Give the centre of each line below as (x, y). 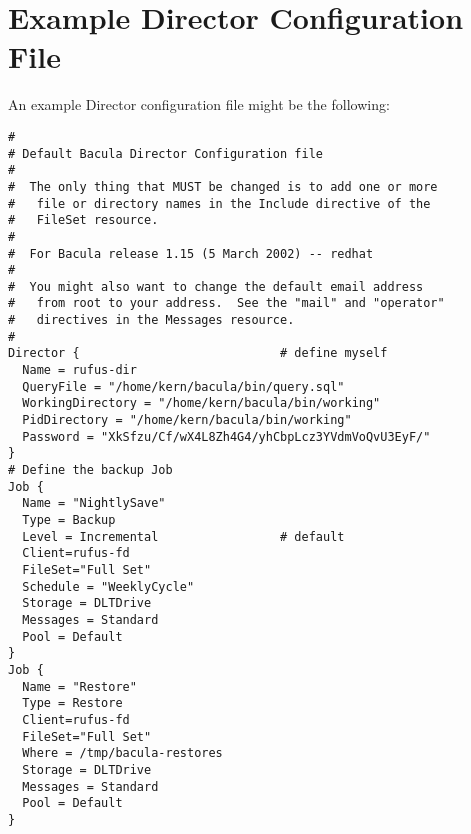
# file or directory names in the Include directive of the (219, 203)
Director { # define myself (198, 353)
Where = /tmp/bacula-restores (122, 753)
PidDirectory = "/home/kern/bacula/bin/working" (187, 420)
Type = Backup (69, 520)
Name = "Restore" (79, 686)
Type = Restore (72, 703)
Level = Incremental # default (183, 536)
